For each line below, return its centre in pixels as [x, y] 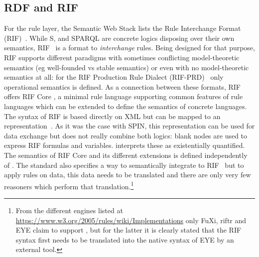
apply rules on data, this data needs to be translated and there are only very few [128, 175]
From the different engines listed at [69, 210]
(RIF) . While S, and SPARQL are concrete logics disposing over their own [119, 38]
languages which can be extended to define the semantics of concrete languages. [126, 106]
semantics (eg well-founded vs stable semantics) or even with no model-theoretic [127, 67]
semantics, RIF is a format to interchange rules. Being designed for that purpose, [129, 48]
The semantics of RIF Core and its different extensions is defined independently [126, 155]
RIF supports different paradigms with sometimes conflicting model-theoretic [122, 57]
